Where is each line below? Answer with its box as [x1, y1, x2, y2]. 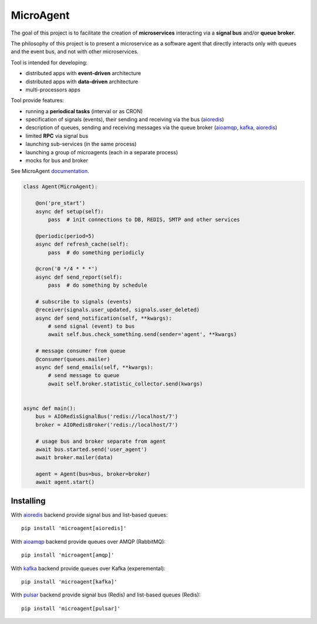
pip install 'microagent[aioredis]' [21, 525, 127, 532]
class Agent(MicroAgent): [23, 184, 98, 190]
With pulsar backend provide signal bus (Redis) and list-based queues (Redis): [11, 591, 201, 598]
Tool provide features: [11, 97, 65, 104]
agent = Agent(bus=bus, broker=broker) [35, 471, 151, 477]
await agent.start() [35, 479, 95, 486]
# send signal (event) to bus [48, 323, 135, 330]
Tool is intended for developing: [11, 59, 87, 66]
